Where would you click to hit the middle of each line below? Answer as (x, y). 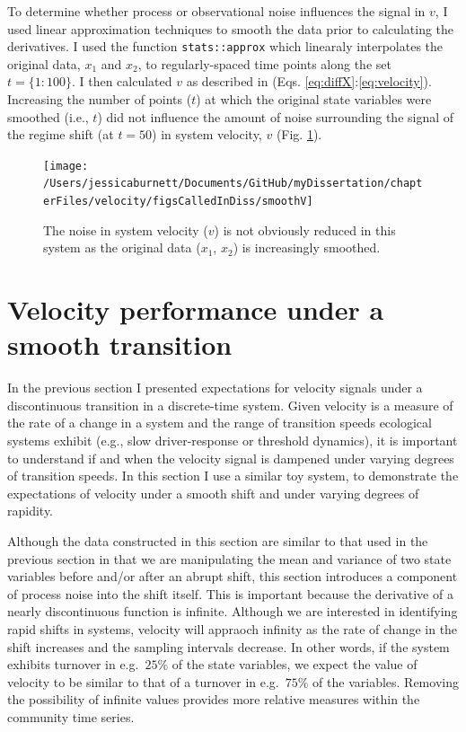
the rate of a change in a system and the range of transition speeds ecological (220, 423)
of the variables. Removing (386, 681)
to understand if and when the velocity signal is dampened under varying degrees (231, 458)
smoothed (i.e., (48, 116)
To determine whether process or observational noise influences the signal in (216, 11)
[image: (66, 166)
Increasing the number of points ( (100, 99)
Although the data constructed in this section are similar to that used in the (218, 541)
